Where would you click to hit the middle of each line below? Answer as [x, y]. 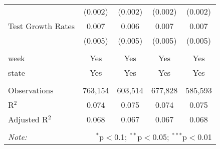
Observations [31, 90]
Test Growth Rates [41, 26]
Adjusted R [28, 119]
